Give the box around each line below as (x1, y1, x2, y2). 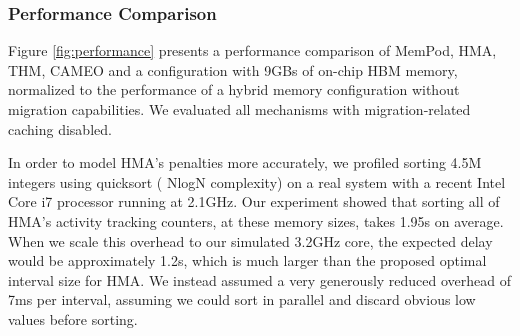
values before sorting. (8, 308, 138, 329)
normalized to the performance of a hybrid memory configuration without (8, 79, 460, 100)
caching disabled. (8, 118, 112, 139)
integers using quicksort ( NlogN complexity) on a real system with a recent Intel (8, 171, 506, 192)
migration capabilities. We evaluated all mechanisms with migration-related (8, 99, 471, 119)
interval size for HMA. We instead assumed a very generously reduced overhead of (8, 269, 512, 290)
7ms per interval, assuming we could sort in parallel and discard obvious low (8, 289, 476, 310)
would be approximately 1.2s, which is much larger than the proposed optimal (8, 250, 487, 271)
